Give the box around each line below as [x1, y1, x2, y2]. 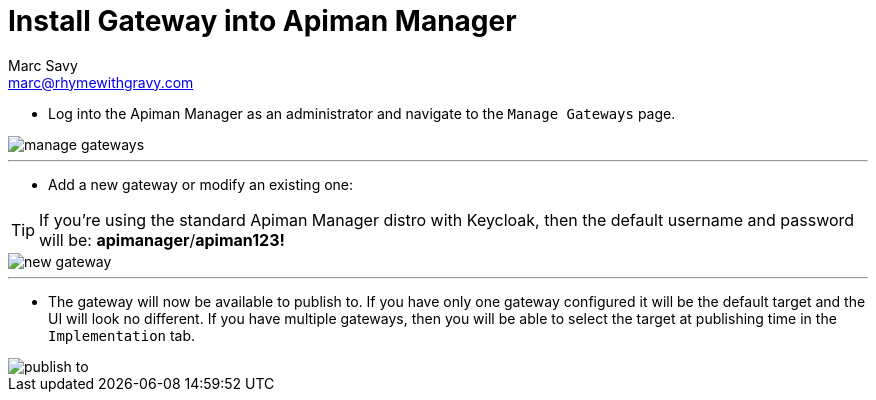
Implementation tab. [48, 326, 196, 344]
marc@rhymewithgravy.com [8, 73, 194, 91]
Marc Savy [8, 56, 78, 74]
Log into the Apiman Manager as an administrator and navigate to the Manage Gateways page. [48, 104, 676, 122]
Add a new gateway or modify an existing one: [48, 175, 354, 193]
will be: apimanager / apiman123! [39, 229, 285, 250]
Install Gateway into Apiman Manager [8, 4, 517, 38]
